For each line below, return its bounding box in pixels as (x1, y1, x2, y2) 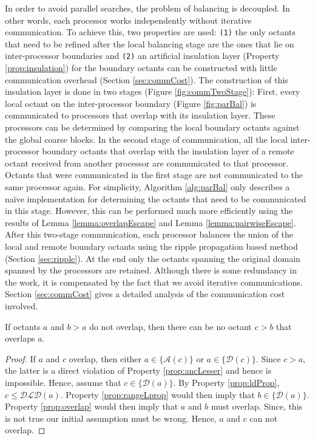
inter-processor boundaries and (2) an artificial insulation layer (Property (5, 49, 280, 62)
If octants (5, 320, 41, 332)
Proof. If (5, 352, 36, 365)
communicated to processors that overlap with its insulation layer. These (5, 109, 276, 122)
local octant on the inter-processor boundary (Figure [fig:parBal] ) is (5, 97, 257, 109)
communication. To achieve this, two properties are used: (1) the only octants (5, 26, 296, 38)
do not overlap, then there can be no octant (89, 320, 252, 332)
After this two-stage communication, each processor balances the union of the (5, 228, 293, 241)
